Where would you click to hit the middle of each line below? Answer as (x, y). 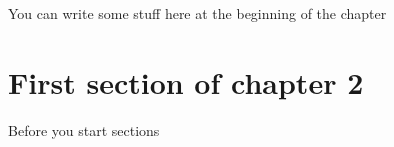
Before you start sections (84, 129)
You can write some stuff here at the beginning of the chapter (197, 13)
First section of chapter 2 (186, 81)
